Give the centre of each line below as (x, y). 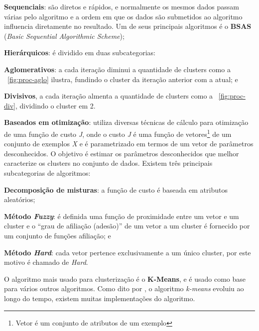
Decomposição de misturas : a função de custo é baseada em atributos (116, 189)
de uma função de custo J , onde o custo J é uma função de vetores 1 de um (118, 133)
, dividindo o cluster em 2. (55, 105)
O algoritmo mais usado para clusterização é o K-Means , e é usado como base (125, 278)
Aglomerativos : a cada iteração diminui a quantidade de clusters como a (117, 69)
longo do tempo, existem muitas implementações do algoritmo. (100, 298)
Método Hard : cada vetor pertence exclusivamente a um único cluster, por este (128, 252)
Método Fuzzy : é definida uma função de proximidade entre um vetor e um (122, 216)
